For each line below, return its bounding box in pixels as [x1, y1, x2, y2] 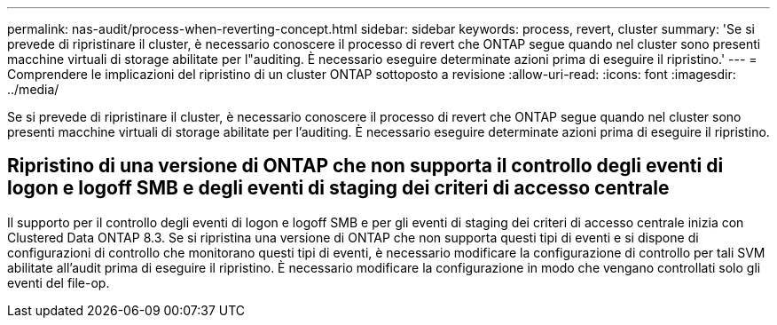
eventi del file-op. [7, 274, 110, 290]
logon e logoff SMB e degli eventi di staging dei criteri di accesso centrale [7, 177, 670, 200]
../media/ [7, 82, 59, 97]
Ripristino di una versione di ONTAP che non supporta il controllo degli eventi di [7, 155, 724, 178]
